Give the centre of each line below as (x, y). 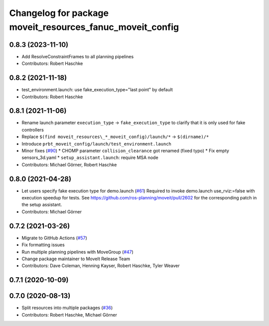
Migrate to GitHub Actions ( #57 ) (54, 238)
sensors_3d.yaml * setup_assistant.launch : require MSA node (90, 158)
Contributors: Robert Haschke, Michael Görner (69, 315)
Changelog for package (59, 13)
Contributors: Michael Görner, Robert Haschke (69, 164)
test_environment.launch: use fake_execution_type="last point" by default (97, 90)
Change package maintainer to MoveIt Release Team (76, 259)
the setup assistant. (42, 205)
